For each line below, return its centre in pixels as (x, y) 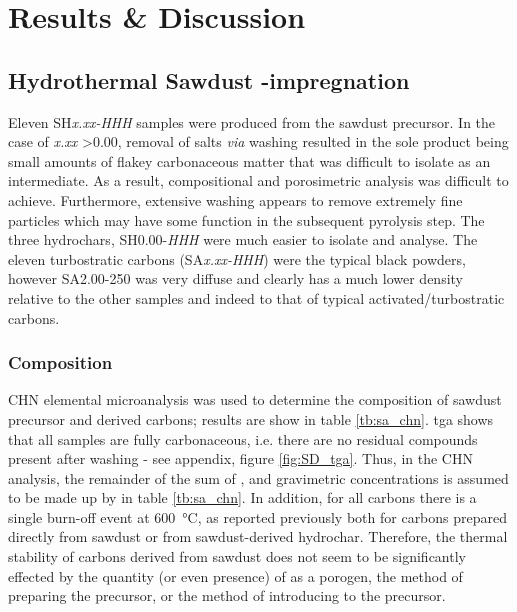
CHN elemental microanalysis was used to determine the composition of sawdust (255, 399)
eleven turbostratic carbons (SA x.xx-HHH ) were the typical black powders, (237, 258)
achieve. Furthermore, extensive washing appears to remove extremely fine (235, 199)
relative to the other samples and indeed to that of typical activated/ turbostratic (256, 297)
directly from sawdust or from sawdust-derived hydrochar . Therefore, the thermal (258, 536)
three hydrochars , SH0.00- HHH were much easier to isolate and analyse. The (243, 239)
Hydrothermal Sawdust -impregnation (209, 79)
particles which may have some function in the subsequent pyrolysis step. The (246, 219)
